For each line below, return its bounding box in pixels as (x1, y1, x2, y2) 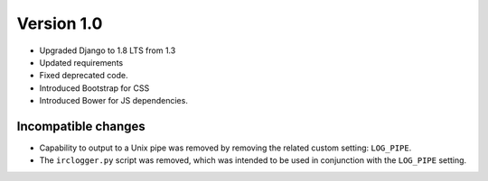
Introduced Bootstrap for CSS (39, 82, 150, 94)
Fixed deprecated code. (39, 70, 128, 81)
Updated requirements (39, 57, 124, 68)
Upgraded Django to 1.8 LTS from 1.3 (39, 45, 176, 56)
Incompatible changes (16, 118, 146, 134)
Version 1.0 (16, 14, 103, 33)
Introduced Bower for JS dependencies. (39, 95, 189, 106)
